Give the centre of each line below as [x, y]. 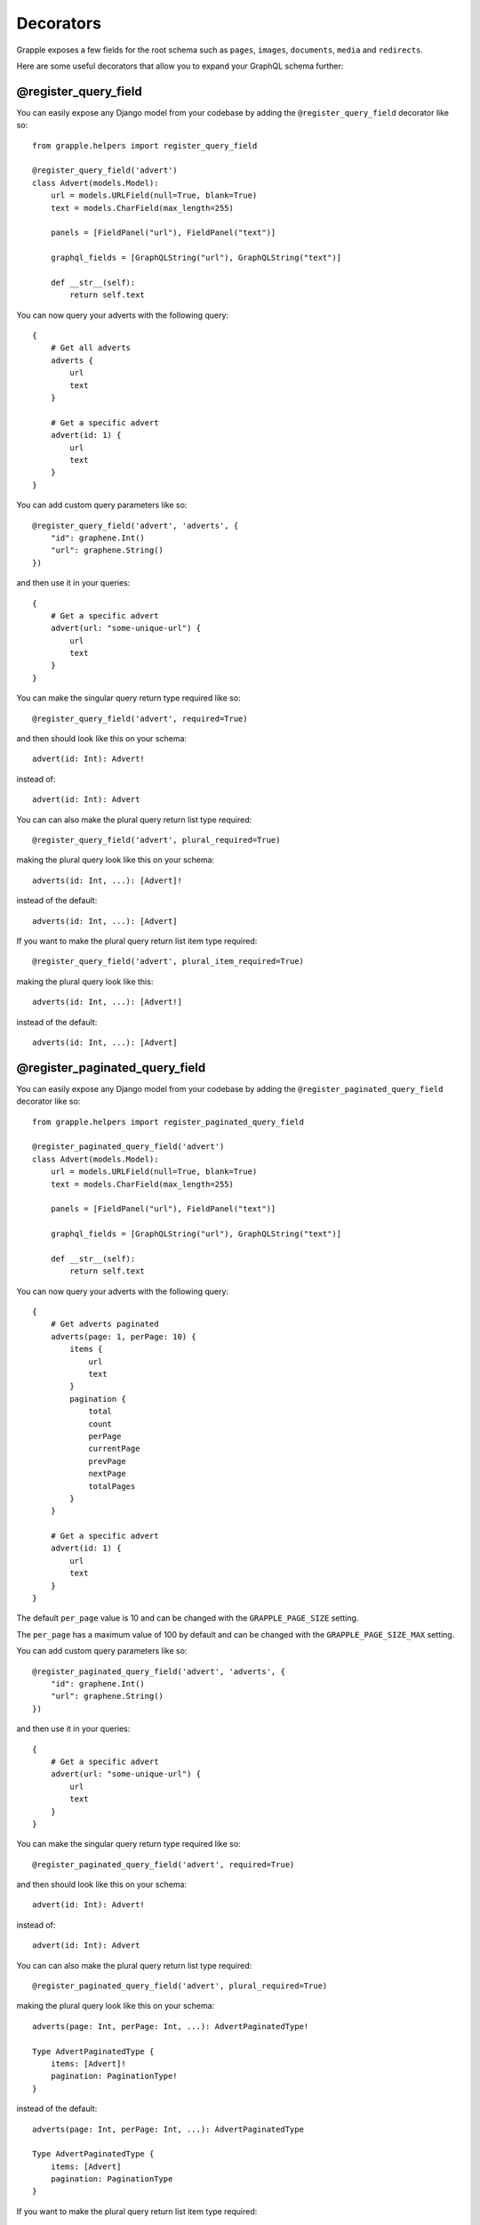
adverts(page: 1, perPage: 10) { [124, 1336]
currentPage [114, 1449]
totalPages [112, 1486]
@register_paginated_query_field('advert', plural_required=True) [180, 1986]
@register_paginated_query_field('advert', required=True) [164, 1864]
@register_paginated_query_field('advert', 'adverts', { [159, 1671]
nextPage [107, 1474]
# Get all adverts [91, 348]
